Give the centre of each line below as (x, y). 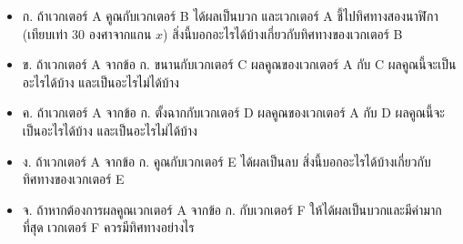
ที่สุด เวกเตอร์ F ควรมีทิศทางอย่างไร (108, 227)
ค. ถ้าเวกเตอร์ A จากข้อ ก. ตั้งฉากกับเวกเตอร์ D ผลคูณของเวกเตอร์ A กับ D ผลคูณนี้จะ (233, 112)
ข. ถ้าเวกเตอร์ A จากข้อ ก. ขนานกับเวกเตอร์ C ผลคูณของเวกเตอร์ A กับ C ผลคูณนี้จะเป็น (239, 64)
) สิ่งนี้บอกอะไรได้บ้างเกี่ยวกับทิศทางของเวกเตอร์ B (283, 33)
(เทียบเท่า (45, 33)
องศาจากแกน (120, 33)
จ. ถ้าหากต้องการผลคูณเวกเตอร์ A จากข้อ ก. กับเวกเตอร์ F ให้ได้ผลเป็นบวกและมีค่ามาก (232, 209)
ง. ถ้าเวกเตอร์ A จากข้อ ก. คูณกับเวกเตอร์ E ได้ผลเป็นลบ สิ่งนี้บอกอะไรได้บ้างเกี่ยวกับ (226, 161)
